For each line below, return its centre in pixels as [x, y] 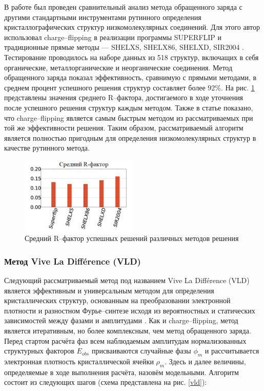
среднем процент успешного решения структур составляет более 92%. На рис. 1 [129, 87]
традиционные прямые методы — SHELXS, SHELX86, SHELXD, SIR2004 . [124, 47]
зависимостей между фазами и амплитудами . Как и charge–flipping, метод [121, 320]
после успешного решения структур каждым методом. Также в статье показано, [129, 107]
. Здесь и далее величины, [205, 361]
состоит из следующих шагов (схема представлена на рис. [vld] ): [106, 382]
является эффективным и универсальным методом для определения [109, 290]
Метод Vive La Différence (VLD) [73, 261]
